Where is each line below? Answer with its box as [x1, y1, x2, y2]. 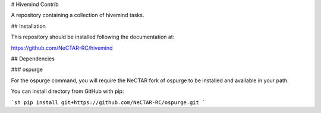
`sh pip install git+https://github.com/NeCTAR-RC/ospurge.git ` [11, 99, 206, 106]
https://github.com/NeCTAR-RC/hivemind [11, 44, 113, 51]
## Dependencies [11, 55, 55, 62]
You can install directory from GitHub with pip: [11, 88, 124, 95]
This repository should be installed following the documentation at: [11, 33, 175, 41]
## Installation [11, 22, 46, 30]
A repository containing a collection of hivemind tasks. [11, 12, 144, 19]
